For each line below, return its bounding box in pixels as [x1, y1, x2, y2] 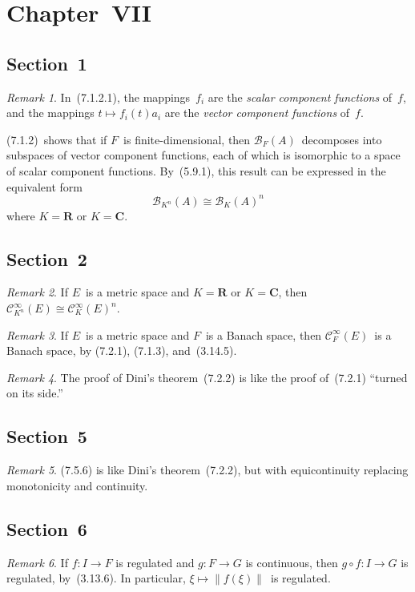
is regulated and [115, 554, 195, 570]
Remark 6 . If [6, 554, 68, 570]
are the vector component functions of [164, 104, 350, 121]
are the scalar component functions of [207, 88, 393, 105]
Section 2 [6, 246, 87, 271]
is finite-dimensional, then [123, 131, 251, 147]
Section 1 [6, 50, 87, 75]
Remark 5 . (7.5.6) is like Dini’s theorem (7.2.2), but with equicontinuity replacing [6, 461, 409, 478]
